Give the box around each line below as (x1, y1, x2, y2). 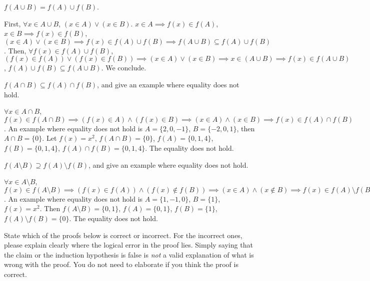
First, (4, 18, 21, 28)
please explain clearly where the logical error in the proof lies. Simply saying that (4, 240, 253, 250)
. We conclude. (101, 62, 146, 73)
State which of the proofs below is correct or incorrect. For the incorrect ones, (4, 230, 242, 240)
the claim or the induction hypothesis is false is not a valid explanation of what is (4, 249, 254, 260)
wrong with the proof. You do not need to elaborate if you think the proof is (4, 259, 238, 270)
